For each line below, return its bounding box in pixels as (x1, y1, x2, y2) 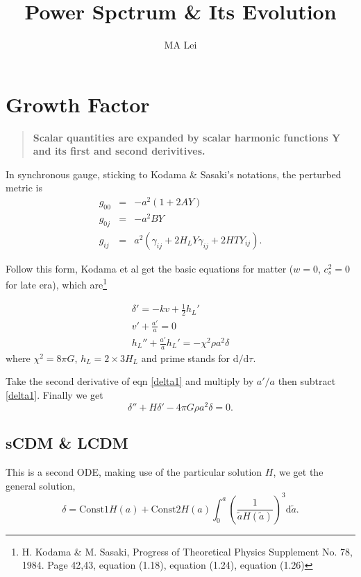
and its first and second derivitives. (33, 144, 205, 158)
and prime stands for (141, 350, 230, 365)
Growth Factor (6, 89, 150, 118)
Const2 (151, 504, 181, 515)
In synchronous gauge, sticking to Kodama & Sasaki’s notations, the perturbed (6, 166, 342, 181)
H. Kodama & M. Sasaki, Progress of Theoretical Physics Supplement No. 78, (22, 544, 353, 558)
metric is (6, 180, 42, 195)
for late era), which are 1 (6, 275, 107, 292)
